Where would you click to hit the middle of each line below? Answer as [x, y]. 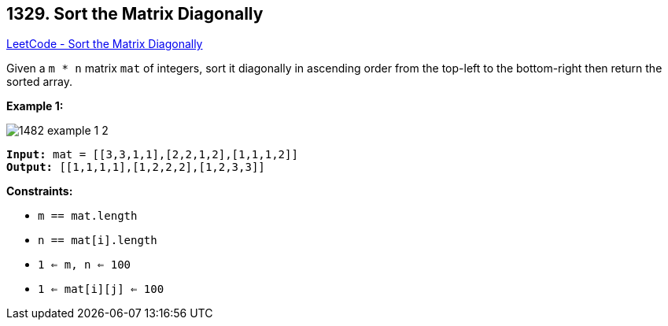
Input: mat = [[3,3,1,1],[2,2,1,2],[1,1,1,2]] [152, 155]
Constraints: [40, 191]
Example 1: [35, 106]
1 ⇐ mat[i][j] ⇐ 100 [101, 289]
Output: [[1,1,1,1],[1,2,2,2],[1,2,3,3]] [136, 167]
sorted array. [39, 82]
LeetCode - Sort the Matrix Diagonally [105, 44]
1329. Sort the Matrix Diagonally [135, 14]
